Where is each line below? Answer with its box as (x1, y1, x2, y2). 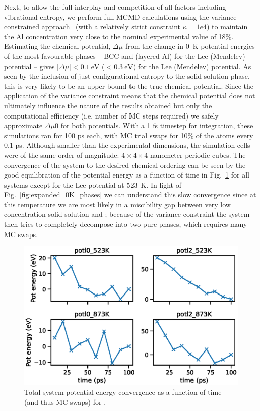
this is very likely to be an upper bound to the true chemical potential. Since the (4, 80, 253, 91)
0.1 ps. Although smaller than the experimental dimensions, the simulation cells (4, 140, 250, 150)
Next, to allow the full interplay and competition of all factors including (4, 2, 226, 12)
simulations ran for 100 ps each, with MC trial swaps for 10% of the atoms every (4, 130, 253, 140)
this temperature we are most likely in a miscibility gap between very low (4, 199, 231, 209)
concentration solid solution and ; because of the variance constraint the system (4, 209, 250, 219)
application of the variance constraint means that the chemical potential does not (4, 90, 255, 101)
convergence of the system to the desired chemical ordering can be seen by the (4, 159, 246, 170)
